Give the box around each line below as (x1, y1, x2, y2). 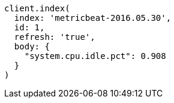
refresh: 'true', (14, 32, 95, 42)
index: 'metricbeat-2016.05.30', (14, 13, 172, 23)
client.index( (4, 4, 70, 13)
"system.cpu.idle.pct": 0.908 (24, 51, 166, 61)
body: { (14, 42, 50, 51)
